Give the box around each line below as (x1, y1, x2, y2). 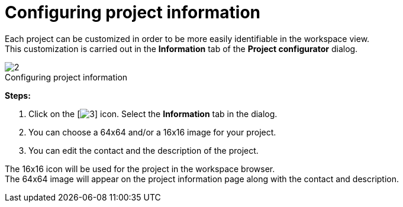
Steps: (5, 90, 31, 101)
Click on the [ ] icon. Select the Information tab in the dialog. (28, 108, 278, 119)
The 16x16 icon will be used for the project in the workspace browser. (5, 163, 275, 174)
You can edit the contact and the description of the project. (28, 145, 259, 156)
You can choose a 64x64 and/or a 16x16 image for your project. (28, 127, 276, 137)
